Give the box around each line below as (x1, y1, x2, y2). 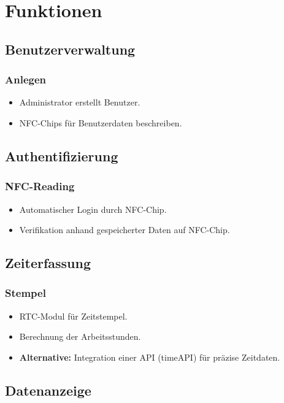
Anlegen (5, 72, 46, 87)
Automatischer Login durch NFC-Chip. (19, 202, 167, 215)
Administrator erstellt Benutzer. (19, 96, 140, 109)
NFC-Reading (5, 178, 75, 194)
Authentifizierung (5, 146, 118, 165)
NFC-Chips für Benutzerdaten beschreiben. (19, 116, 182, 129)
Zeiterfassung (5, 253, 91, 272)
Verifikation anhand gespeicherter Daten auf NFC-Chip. (19, 223, 230, 236)
